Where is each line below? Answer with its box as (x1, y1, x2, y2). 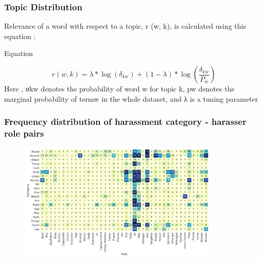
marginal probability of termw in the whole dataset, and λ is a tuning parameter (4, 93, 258, 104)
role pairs (4, 127, 44, 140)
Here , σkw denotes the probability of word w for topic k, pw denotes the (4, 83, 235, 94)
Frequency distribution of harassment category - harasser (4, 115, 247, 128)
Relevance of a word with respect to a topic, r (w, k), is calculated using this (4, 21, 246, 31)
